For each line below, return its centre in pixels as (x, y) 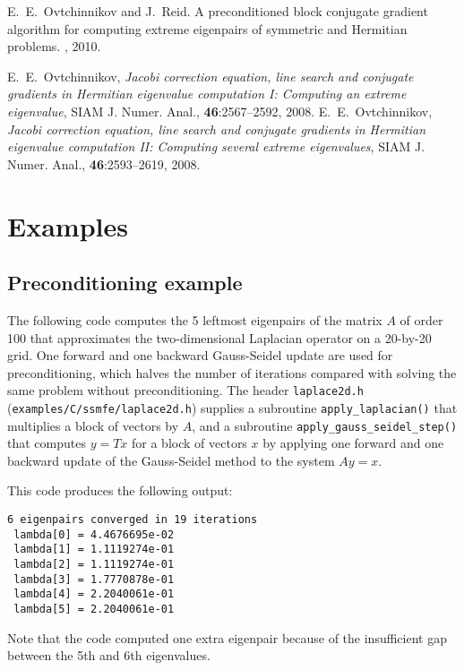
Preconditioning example (125, 283)
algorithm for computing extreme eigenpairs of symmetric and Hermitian (207, 28)
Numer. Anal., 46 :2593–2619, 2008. (104, 163)
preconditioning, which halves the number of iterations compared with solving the (232, 372)
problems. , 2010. (54, 46)
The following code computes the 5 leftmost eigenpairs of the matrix (195, 319)
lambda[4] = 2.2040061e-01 (94, 594)
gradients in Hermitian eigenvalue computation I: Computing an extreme (207, 94)
